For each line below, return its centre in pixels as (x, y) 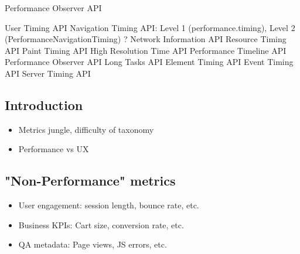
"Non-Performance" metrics (90, 181)
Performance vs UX (54, 149)
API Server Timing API (48, 73)
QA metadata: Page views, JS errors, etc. (93, 244)
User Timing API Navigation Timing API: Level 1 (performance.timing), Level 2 (150, 27)
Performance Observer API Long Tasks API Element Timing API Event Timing (149, 62)
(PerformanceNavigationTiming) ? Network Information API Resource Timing (146, 39)
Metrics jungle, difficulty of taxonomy (86, 129)
